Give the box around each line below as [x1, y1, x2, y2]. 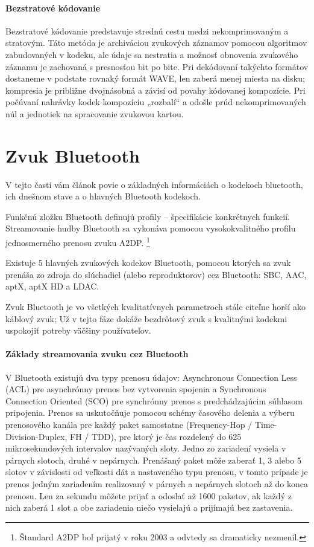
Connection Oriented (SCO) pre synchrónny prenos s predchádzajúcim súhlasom [5, 394, 303, 407]
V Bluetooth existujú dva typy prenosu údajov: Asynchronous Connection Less [5, 371, 297, 383]
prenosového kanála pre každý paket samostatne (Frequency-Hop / [5, 418, 253, 431]
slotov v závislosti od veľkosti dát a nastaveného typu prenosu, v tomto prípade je [5, 465, 308, 478]
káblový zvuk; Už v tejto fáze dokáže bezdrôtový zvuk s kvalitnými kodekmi [5, 312, 287, 325]
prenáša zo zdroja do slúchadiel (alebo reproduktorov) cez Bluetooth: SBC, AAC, [5, 268, 307, 280]
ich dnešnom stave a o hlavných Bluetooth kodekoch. [5, 190, 201, 202]
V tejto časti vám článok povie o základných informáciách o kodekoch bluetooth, [5, 178, 303, 190]
